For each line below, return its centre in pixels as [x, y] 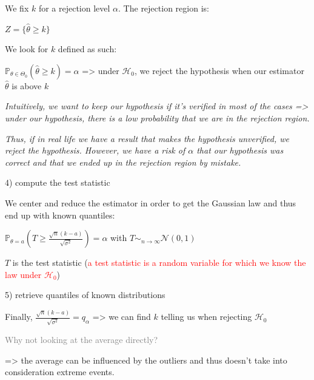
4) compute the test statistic [58, 182]
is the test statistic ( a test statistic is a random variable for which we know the [159, 263]
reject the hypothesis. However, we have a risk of [95, 150]
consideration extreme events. [60, 372]
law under [23, 274]
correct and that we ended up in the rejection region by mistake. [123, 162]
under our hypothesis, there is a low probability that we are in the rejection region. [157, 117]
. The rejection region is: [164, 8]
